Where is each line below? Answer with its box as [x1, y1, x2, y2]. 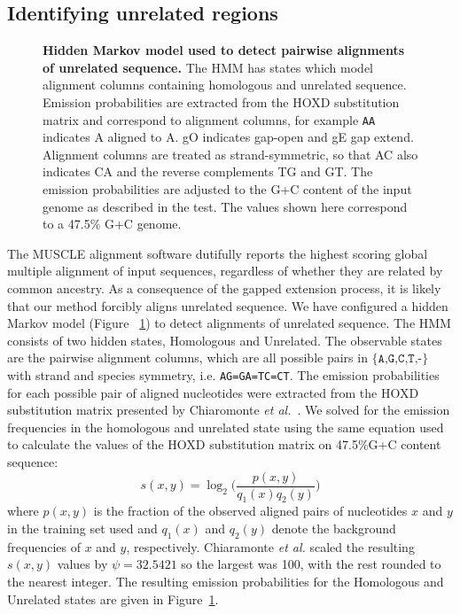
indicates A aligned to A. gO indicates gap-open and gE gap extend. [43, 128, 414, 146]
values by [57, 555, 108, 573]
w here [7, 501, 39, 520]
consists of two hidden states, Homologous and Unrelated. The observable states [7, 330, 442, 349]
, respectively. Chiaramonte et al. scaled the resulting [126, 537, 415, 556]
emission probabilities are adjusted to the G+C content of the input [43, 180, 412, 198]
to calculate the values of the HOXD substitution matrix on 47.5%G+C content [7, 435, 441, 454]
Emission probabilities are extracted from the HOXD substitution [43, 92, 400, 111]
